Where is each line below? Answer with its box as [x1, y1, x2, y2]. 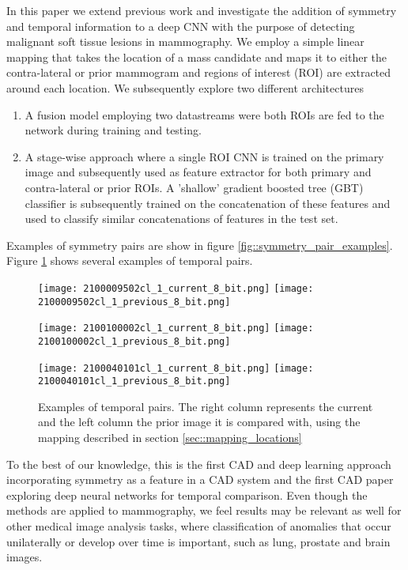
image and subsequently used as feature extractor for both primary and [25, 164, 372, 180]
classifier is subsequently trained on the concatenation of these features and [25, 194, 391, 211]
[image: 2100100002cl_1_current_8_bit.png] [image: [38, 323, 314, 334]
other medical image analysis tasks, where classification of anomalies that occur [6, 518, 391, 534]
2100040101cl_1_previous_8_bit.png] [38, 376, 231, 387]
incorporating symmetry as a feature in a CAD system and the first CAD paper [6, 471, 394, 488]
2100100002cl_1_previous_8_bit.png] [38, 335, 231, 347]
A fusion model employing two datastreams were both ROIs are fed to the [25, 106, 384, 123]
